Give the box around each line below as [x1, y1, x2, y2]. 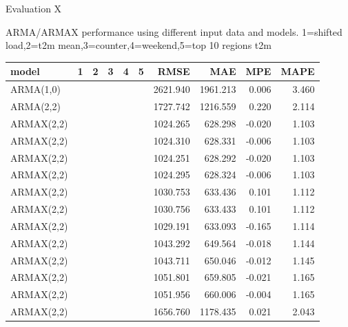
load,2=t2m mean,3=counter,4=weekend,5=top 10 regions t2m [6, 38, 272, 52]
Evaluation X [6, 1, 62, 15]
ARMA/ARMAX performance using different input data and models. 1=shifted [6, 24, 342, 39]
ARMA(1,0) [10, 82, 61, 96]
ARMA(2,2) [10, 98, 61, 113]
